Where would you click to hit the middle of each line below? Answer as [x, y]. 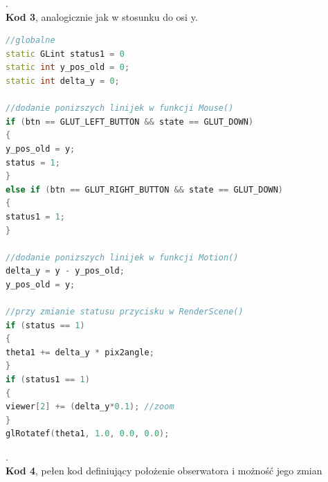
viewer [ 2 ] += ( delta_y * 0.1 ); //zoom [90, 407]
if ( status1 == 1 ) [48, 380]
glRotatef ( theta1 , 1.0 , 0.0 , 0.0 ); [88, 434]
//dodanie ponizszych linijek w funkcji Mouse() [120, 108]
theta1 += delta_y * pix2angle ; [80, 352]
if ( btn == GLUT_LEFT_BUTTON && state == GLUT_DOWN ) [130, 122]
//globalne [30, 41]
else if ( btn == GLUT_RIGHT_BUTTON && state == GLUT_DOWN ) [145, 189]
